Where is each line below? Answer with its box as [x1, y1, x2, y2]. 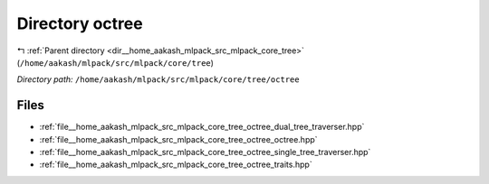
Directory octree [16, 14, 144, 33]
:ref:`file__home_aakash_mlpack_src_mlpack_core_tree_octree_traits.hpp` [39, 159, 312, 170]
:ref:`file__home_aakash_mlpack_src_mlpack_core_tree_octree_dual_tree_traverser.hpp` [39, 122, 365, 133]
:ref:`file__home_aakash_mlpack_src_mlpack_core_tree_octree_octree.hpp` [39, 133, 318, 144]
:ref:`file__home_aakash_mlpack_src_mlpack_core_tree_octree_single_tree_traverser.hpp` [39, 147, 371, 158]
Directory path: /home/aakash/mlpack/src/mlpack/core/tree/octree [16, 74, 300, 85]
